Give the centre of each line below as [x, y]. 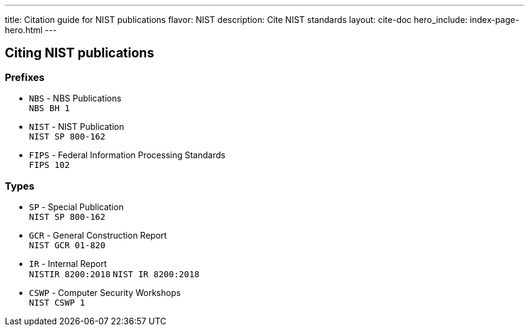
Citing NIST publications [80, 53]
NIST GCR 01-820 [67, 245]
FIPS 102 [50, 165]
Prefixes [25, 77]
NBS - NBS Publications [75, 98]
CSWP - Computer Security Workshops [105, 292]
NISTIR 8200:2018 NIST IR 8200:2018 [114, 274]
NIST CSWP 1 [57, 302]
